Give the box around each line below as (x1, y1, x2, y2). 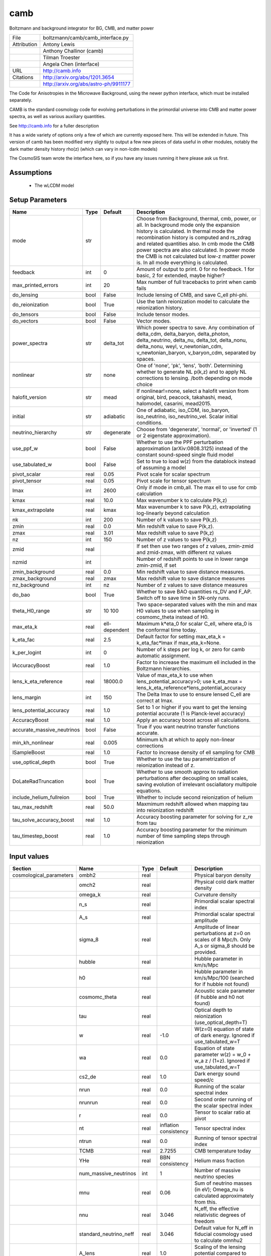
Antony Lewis (43, 41, 75, 48)
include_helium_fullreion (12, 794, 70, 801)
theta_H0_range (12, 607, 50, 614)
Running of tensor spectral (194, 1134, 257, 1141)
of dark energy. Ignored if (194, 1031, 255, 1038)
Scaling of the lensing (194, 1243, 246, 1250)
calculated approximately (194, 1192, 254, 1199)
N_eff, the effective (194, 1205, 239, 1212)
